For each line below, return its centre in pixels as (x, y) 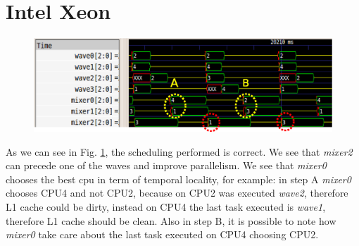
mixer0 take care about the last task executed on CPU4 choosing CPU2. (162, 234)
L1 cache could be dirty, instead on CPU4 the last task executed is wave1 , (166, 207)
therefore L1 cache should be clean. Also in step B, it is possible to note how (171, 220)
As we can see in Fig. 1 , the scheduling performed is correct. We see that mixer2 (179, 151)
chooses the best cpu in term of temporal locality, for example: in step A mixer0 (178, 179)
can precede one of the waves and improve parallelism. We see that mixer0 (166, 165)
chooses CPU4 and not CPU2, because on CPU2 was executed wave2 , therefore (177, 193)
